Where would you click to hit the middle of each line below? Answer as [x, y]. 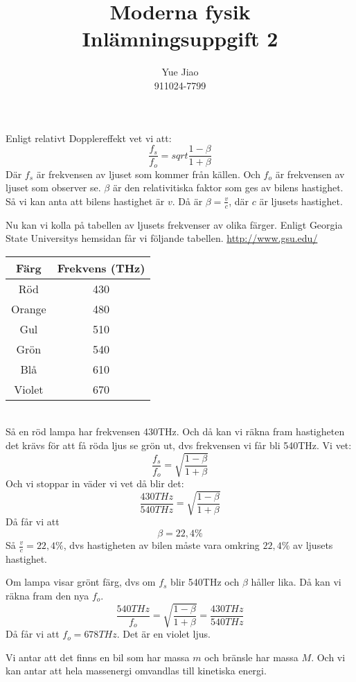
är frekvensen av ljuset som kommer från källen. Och [148, 174]
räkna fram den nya [47, 596]
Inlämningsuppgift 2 [180, 38]
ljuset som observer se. [53, 187]
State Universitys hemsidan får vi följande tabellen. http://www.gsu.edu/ [162, 238]
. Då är [187, 201]
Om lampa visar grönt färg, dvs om [81, 582]
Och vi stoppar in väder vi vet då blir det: [95, 483]
